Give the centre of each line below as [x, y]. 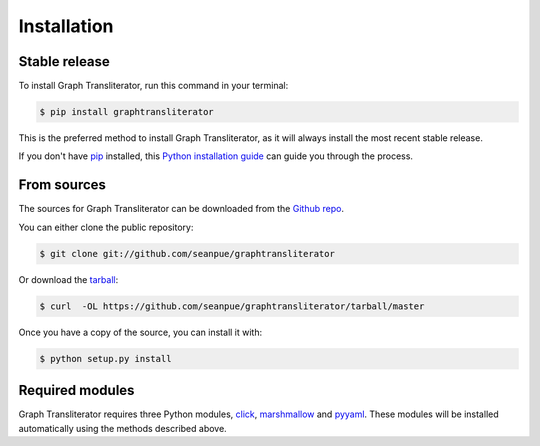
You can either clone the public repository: [106, 227]
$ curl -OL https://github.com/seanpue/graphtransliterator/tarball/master [232, 306]
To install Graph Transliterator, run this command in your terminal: [153, 86]
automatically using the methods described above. [122, 428]
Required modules [76, 390]
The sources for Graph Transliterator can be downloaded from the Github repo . [181, 209]
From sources [62, 185]
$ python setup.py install [105, 358]
